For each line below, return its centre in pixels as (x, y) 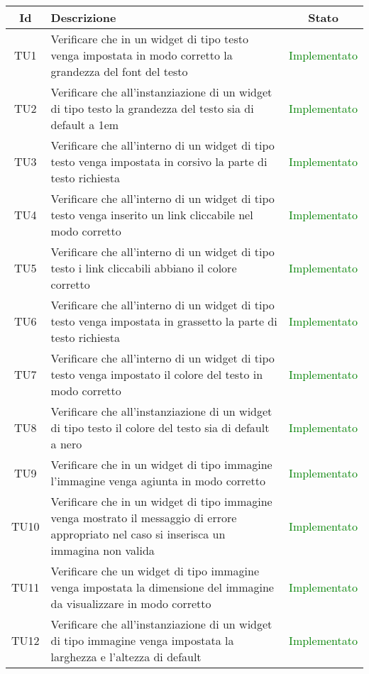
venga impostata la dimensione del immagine (162, 587)
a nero (66, 444)
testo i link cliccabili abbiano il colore (144, 268)
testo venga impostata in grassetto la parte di (164, 321)
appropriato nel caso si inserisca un (138, 534)
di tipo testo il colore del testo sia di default (160, 427)
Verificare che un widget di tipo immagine (155, 571)
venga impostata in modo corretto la (142, 55)
